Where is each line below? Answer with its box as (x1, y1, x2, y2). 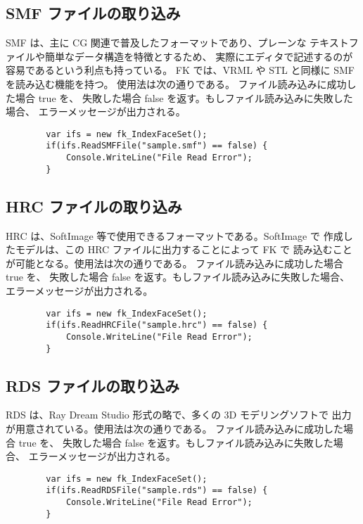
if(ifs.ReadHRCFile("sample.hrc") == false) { (46, 320, 268, 331)
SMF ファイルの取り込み (6, 2, 181, 24)
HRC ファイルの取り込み (6, 195, 182, 217)
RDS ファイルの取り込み (6, 374, 180, 396)
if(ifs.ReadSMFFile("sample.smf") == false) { (46, 141, 268, 151)
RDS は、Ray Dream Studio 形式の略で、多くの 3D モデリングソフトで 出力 (6, 407, 352, 422)
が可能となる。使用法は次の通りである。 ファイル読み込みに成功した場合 (6, 255, 344, 270)
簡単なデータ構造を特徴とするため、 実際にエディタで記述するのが (44, 49, 353, 63)
